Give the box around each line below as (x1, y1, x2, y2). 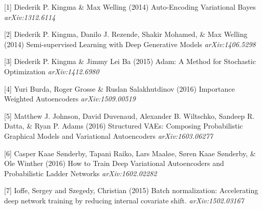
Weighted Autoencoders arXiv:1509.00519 (4, 93, 136, 104)
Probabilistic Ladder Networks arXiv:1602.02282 (4, 168, 157, 178)
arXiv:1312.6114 (4, 11, 56, 22)
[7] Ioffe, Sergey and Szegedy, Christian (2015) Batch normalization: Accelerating (4, 185, 258, 196)
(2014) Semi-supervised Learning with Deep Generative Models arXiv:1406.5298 (4, 38, 256, 49)
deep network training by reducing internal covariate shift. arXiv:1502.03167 (4, 195, 244, 205)
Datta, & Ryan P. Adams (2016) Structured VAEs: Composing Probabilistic (4, 120, 243, 131)
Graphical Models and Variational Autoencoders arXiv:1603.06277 (4, 130, 213, 141)
